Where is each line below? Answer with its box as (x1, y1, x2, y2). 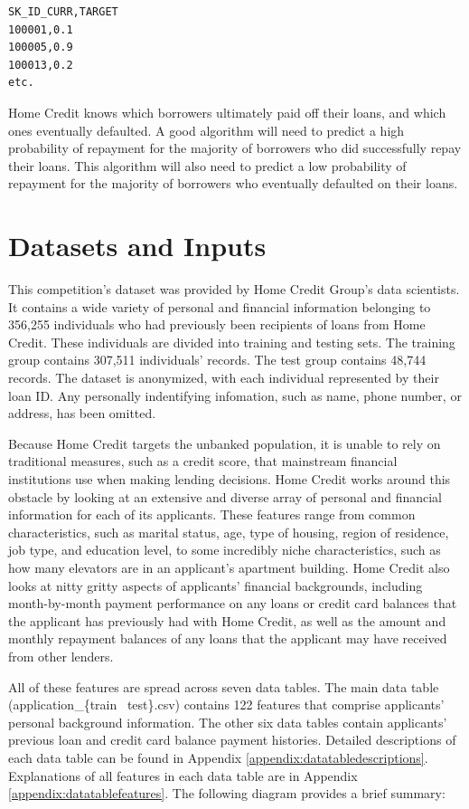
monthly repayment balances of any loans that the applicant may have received (8, 629, 447, 648)
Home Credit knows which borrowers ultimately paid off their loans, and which (8, 102, 446, 121)
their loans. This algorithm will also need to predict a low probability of (8, 156, 407, 175)
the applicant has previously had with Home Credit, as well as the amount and (8, 611, 446, 630)
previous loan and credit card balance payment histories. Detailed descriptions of (8, 730, 456, 749)
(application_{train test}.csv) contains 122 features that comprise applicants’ (8, 695, 445, 714)
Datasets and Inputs (8, 227, 267, 264)
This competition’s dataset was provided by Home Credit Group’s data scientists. (8, 280, 460, 299)
